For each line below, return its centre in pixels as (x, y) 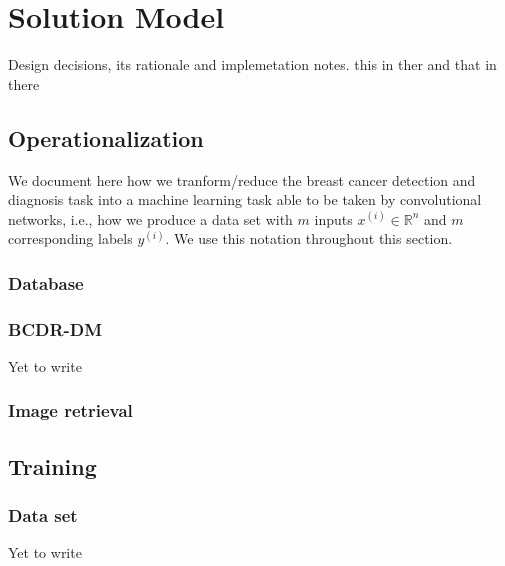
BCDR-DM (55, 328)
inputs (333, 218)
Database (46, 282)
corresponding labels (70, 238)
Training (52, 465)
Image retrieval (70, 410)
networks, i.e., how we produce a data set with (150, 218)
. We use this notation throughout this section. (309, 238)
